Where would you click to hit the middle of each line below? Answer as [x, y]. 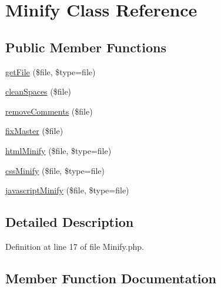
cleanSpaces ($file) [38, 91]
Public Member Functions [86, 47]
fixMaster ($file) [34, 131]
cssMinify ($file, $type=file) [55, 170]
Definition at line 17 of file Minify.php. [75, 246]
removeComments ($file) [49, 111]
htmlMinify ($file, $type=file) [58, 150]
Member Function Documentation [111, 278]
